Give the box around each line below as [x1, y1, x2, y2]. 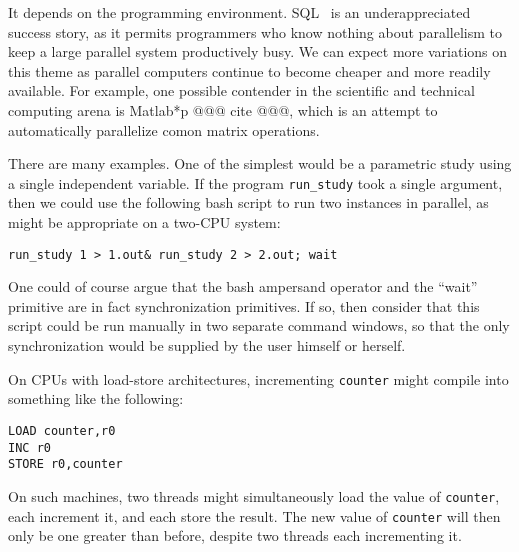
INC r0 [8, 440, 51, 455]
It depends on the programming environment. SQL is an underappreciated [8, 2, 471, 22]
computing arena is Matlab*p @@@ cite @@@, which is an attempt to [8, 99, 438, 120]
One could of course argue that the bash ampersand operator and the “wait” [8, 276, 478, 297]
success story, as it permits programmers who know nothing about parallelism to [8, 21, 502, 42]
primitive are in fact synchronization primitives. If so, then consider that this [8, 295, 480, 316]
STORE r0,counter [8, 457, 123, 472]
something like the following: [8, 388, 184, 409]
